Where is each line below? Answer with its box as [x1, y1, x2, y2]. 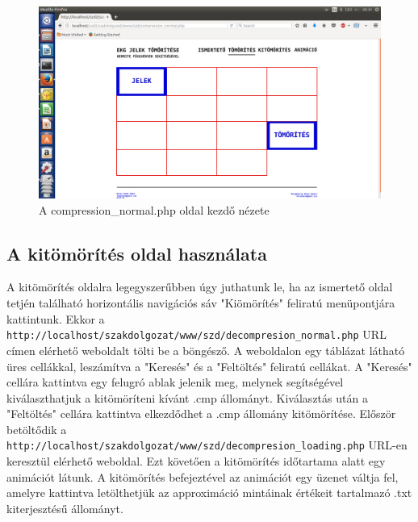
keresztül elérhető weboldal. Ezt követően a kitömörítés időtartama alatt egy [6, 453, 386, 470]
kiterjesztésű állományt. [6, 499, 123, 516]
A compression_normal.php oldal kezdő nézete [39, 201, 270, 218]
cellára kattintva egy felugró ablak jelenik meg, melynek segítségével [6, 374, 344, 390]
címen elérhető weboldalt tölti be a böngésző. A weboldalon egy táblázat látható [6, 341, 405, 358]
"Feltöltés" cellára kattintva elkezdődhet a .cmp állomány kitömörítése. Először [6, 405, 396, 422]
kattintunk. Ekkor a [6, 310, 105, 327]
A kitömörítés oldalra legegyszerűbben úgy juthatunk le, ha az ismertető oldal [6, 278, 393, 295]
